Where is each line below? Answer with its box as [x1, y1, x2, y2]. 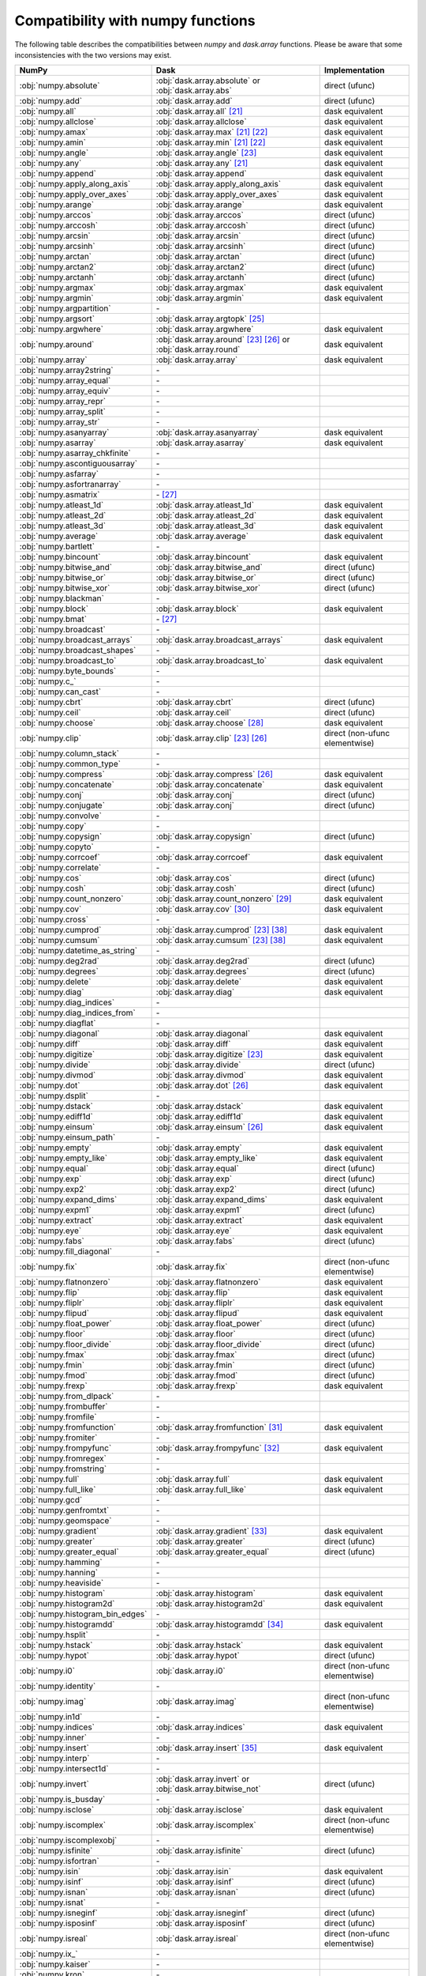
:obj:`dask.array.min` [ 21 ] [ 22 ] [155, 137, 266, 148]
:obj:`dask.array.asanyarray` [155, 427, 260, 438]
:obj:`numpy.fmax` [19, 1349, 87, 1360]
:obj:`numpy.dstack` [19, 1101, 94, 1112]
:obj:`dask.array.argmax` [155, 282, 247, 293]
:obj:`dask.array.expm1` [155, 1205, 242, 1216]
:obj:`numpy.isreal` [19, 1933, 88, 1944]
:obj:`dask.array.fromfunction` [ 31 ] [155, 1422, 283, 1433]
